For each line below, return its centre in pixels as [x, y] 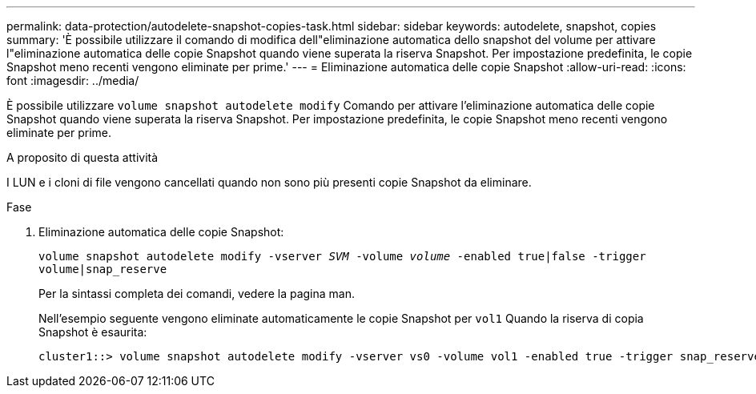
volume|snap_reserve [103, 269]
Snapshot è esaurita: [93, 332]
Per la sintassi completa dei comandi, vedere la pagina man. [197, 293]
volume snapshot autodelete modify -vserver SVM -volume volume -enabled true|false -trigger [342, 256]
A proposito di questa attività [82, 157]
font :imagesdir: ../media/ [73, 80]
